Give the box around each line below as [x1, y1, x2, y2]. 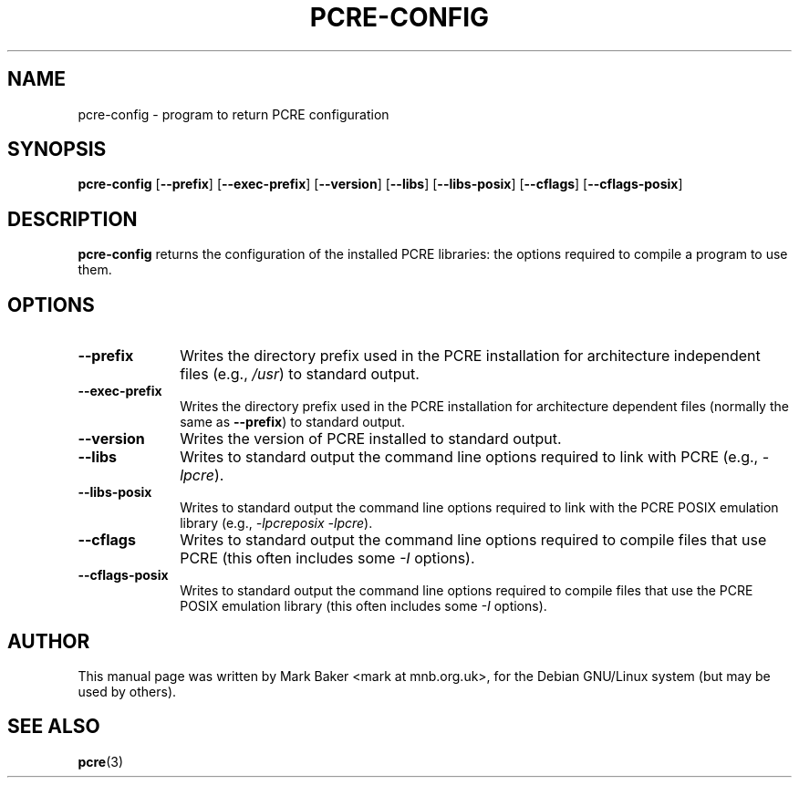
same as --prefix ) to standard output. [180, 414, 405, 430]
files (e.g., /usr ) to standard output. [180, 365, 420, 384]
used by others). [78, 683, 177, 699]
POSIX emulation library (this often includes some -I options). [180, 598, 547, 615]
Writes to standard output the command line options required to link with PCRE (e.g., [180, 448, 759, 467]
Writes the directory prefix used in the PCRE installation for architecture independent [180, 346, 761, 366]
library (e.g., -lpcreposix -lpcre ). [180, 515, 373, 532]
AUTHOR [7, 629, 90, 653]
